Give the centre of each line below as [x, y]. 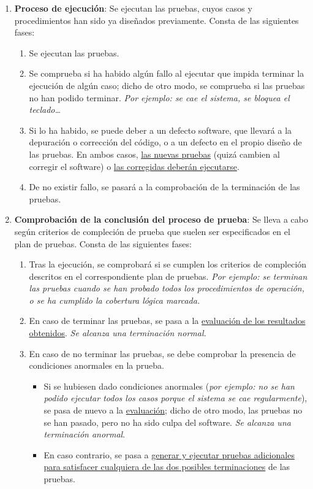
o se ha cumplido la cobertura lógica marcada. [115, 300]
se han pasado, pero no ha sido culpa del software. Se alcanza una [167, 422]
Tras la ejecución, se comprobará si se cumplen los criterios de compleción [168, 264]
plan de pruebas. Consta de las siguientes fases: [103, 243]
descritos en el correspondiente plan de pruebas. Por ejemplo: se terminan [168, 276]
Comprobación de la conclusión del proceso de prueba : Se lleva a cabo [161, 219]
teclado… [45, 110]
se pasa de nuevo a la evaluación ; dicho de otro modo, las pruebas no [173, 410]
